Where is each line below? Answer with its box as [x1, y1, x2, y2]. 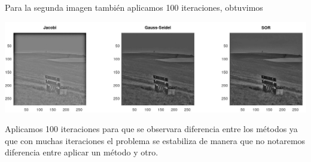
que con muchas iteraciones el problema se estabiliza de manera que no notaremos [5, 134, 306, 146]
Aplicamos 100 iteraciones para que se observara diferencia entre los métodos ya [5, 123, 298, 135]
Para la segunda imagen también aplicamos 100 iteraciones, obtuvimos [5, 1, 263, 13]
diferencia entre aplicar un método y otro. [5, 146, 158, 158]
